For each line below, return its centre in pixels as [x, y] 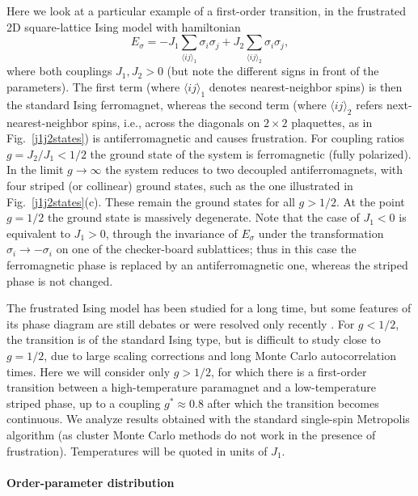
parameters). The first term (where [93, 87]
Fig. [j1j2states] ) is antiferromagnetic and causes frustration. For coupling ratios [206, 138]
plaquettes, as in [332, 122]
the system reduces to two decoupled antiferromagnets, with [254, 170]
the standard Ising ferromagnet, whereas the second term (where [167, 104]
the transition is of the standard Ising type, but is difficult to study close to [194, 339]
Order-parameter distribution [91, 482]
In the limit [35, 170]
